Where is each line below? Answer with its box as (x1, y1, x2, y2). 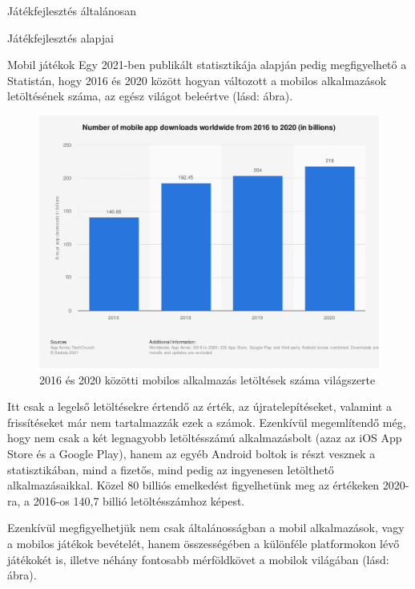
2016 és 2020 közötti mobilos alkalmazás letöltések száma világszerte (39, 371, 376, 388)
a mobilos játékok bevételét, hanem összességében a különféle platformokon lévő (7, 534, 400, 551)
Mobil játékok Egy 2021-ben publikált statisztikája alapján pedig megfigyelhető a (7, 56, 407, 73)
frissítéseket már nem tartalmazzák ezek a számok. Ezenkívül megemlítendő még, (7, 413, 406, 430)
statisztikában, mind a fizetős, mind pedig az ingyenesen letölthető (7, 461, 334, 477)
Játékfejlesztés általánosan (7, 2, 137, 18)
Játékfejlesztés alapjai (7, 29, 114, 46)
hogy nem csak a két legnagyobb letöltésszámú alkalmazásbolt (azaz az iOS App (7, 429, 402, 446)
